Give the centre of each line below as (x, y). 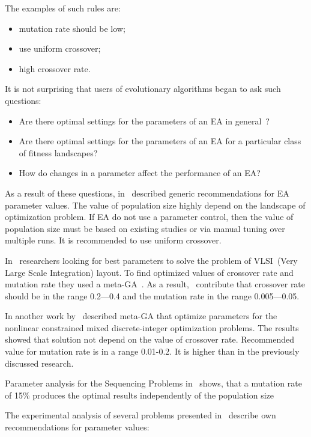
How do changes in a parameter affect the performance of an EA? (140, 173)
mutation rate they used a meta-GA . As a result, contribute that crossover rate (155, 284)
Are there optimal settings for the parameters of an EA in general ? (144, 121)
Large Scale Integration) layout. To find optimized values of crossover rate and (149, 272)
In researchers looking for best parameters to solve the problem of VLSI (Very (151, 260)
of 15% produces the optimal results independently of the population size (140, 395)
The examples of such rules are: (63, 8)
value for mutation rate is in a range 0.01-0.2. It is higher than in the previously (152, 351)
